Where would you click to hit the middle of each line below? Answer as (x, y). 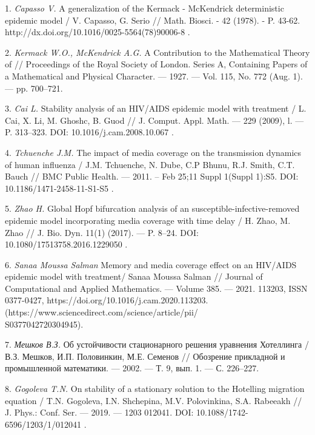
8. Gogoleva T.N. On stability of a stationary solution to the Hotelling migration (155, 389)
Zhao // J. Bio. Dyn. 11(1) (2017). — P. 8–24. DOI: (102, 232)
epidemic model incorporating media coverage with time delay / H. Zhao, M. (148, 220)
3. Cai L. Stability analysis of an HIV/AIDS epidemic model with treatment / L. (156, 108)
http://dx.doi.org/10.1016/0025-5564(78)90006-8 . (98, 32)
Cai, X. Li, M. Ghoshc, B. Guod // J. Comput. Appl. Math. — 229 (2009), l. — (154, 120)
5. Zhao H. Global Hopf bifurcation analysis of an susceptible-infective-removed (152, 208)
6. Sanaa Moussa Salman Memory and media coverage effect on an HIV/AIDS (151, 264)
